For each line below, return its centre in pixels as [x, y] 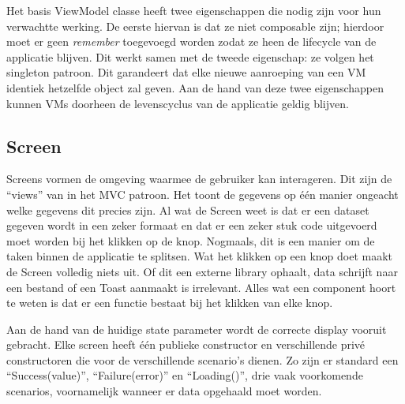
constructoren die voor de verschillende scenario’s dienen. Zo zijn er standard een [202, 359]
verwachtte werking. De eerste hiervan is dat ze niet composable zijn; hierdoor [195, 26]
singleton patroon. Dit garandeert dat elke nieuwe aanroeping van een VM [186, 72]
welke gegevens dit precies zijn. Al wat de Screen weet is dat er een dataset [188, 209]
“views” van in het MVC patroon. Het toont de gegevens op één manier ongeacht [202, 194]
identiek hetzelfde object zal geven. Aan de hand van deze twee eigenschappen [195, 87]
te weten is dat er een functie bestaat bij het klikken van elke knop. [170, 303]
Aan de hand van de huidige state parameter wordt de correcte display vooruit [197, 329]
